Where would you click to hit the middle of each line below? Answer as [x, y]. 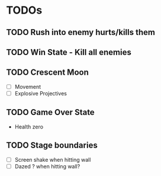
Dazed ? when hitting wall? [47, 166]
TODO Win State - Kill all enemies [69, 52]
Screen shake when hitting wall [53, 159]
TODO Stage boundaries [52, 145]
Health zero [29, 127]
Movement [28, 87]
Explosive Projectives [41, 93]
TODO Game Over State [50, 112]
